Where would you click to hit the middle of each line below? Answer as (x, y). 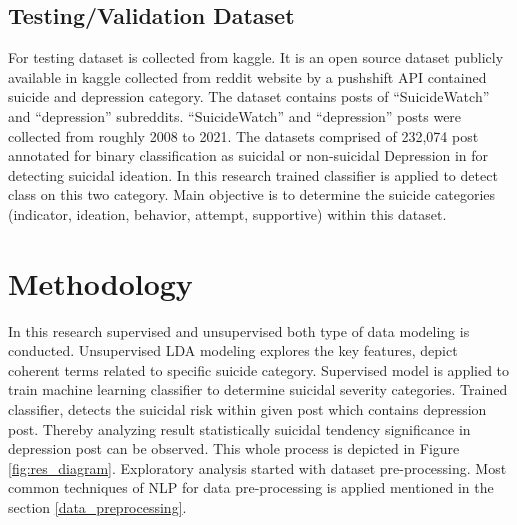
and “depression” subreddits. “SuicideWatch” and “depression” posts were (235, 115)
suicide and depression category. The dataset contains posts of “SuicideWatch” (249, 96)
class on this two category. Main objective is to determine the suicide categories (252, 194)
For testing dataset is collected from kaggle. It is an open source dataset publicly (256, 57)
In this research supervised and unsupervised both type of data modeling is (239, 330)
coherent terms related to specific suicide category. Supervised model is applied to (259, 369)
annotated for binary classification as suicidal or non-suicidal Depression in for (248, 155)
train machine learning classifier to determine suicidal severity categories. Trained (258, 389)
